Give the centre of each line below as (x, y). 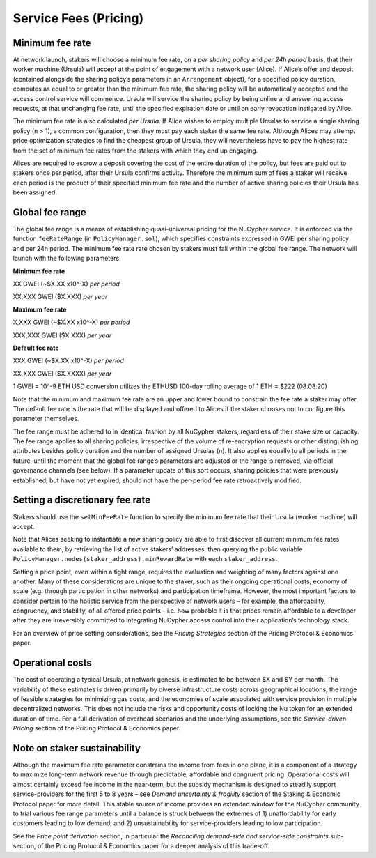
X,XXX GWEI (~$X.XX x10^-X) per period (71, 322)
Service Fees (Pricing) (78, 18)
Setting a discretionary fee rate (82, 500)
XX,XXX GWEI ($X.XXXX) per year (62, 374)
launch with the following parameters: (67, 259)
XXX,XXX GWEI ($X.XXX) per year (62, 335)
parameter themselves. (46, 419)
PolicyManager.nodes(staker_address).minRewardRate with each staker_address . (145, 559)
